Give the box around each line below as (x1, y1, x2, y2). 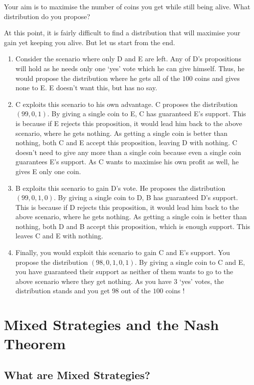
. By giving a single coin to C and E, (135, 257, 245, 267)
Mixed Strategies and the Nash (4, 314, 219, 334)
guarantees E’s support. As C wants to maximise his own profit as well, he (15, 156, 239, 167)
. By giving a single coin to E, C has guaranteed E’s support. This (47, 108, 246, 119)
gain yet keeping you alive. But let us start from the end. (4, 37, 175, 47)
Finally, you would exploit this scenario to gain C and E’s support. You (15, 247, 230, 257)
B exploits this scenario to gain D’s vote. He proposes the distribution (15, 182, 226, 193)
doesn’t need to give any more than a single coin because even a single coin (15, 147, 241, 157)
